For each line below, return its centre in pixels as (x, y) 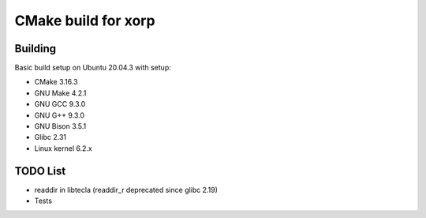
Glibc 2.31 (50, 137)
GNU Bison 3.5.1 (60, 126)
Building (35, 49)
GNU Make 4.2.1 (60, 93)
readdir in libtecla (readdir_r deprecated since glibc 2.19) (126, 190)
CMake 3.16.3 (56, 82)
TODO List (40, 171)
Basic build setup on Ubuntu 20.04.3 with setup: (93, 68)
